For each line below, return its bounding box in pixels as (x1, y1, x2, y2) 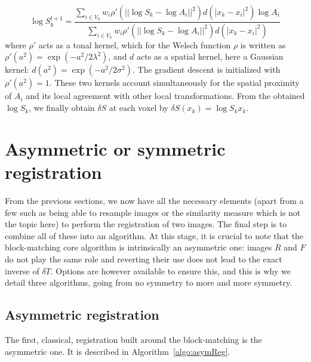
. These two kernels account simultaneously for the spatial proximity (49, 76, 300, 89)
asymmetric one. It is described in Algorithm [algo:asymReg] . (5, 345, 230, 357)
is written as (240, 38, 286, 51)
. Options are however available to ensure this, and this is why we (50, 264, 291, 277)
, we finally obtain (29, 101, 95, 114)
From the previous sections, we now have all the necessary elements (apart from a (5, 194, 304, 206)
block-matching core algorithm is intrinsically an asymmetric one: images (5, 241, 272, 253)
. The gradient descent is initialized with (132, 63, 281, 76)
